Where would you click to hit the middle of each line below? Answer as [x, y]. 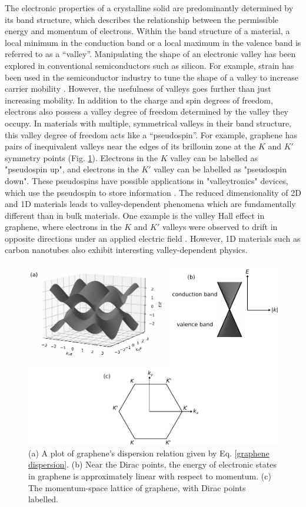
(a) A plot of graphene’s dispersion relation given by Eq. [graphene [149, 453]
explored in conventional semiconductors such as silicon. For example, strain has [149, 65]
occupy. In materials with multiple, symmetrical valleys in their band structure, [148, 123]
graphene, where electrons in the [63, 227]
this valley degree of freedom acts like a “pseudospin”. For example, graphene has [151, 134]
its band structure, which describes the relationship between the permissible [142, 19]
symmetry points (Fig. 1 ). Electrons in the [82, 157]
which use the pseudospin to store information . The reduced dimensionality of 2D [153, 192]
